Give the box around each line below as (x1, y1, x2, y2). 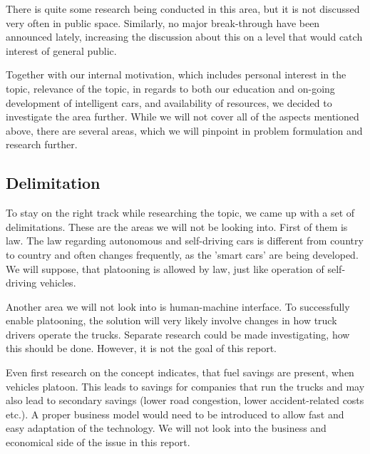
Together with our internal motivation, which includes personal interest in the (6, 67, 346, 82)
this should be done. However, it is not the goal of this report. (6, 341, 277, 356)
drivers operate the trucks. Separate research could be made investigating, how (6, 326, 350, 341)
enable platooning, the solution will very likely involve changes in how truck (6, 313, 337, 328)
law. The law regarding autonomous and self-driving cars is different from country (6, 233, 364, 248)
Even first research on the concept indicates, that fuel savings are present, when (6, 365, 354, 380)
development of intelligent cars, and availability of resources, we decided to (6, 95, 332, 110)
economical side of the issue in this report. (6, 435, 190, 450)
